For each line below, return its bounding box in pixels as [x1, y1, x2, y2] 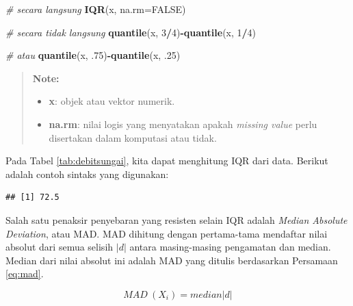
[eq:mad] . [5, 266, 44, 281]
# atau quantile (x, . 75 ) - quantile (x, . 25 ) [5, 48, 181, 62]
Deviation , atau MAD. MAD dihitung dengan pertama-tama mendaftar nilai [5, 226, 328, 240]
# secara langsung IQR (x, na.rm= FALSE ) [5, 2, 186, 16]
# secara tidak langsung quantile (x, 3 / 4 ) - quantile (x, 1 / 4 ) [5, 25, 257, 39]
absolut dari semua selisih [5, 240, 114, 254]
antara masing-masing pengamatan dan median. [129, 240, 331, 254]
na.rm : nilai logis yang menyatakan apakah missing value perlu [49, 116, 317, 131]
